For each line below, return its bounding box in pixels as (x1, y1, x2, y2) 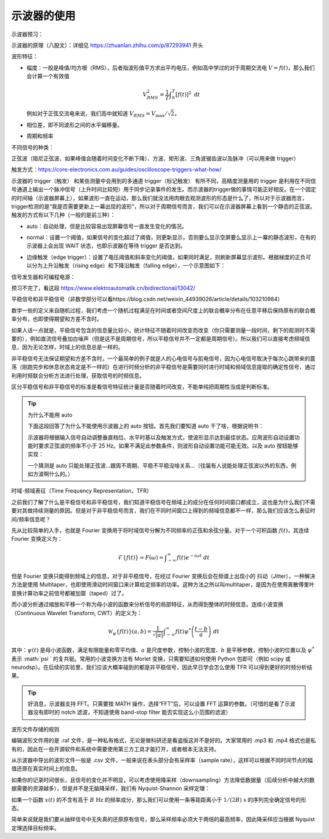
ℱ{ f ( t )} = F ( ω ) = (118, 554, 164, 561)
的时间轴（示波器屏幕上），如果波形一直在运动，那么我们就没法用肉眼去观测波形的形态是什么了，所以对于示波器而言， (11, 194, 308, 201)
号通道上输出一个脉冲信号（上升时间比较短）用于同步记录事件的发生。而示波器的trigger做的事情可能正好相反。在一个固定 (11, 186, 316, 193)
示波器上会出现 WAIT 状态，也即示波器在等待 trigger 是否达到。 (26, 242, 186, 249)
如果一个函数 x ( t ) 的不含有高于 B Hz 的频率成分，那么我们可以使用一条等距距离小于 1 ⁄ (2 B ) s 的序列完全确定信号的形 (11, 796, 307, 803)
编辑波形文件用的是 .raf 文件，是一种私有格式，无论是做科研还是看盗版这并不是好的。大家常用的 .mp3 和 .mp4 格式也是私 (11, 737, 316, 744)
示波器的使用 (11, 9, 76, 23)
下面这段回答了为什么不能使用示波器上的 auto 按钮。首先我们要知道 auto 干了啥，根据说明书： (27, 423, 264, 430)
